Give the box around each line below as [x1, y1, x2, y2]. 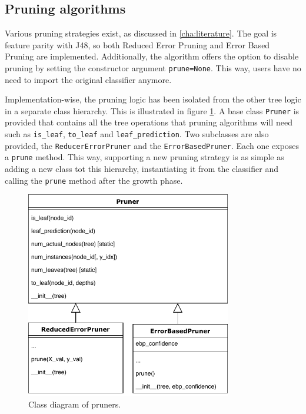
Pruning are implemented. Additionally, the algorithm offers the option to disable [5, 50, 299, 62]
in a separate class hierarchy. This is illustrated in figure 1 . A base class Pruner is [5, 104, 300, 117]
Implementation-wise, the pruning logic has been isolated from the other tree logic [5, 93, 301, 105]
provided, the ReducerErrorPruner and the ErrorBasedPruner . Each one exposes [5, 139, 300, 151]
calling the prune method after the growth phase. [5, 174, 183, 186]
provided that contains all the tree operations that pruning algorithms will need [5, 116, 292, 128]
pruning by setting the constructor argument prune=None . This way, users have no [5, 61, 301, 74]
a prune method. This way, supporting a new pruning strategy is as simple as [5, 151, 284, 163]
